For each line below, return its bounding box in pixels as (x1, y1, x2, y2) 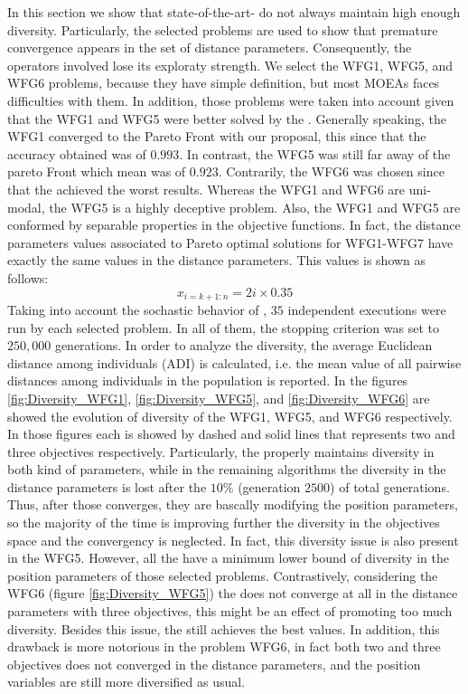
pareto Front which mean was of (7, 162, 186, 181)
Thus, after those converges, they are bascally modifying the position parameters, (7, 495, 458, 514)
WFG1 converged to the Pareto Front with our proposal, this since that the (7, 127, 426, 146)
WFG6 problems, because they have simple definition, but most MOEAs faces (7, 73, 440, 92)
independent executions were (287, 299, 446, 318)
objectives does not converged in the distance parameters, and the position (7, 654, 421, 673)
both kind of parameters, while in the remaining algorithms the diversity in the (7, 460, 446, 479)
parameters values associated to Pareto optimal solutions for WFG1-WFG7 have (7, 233, 454, 252)
